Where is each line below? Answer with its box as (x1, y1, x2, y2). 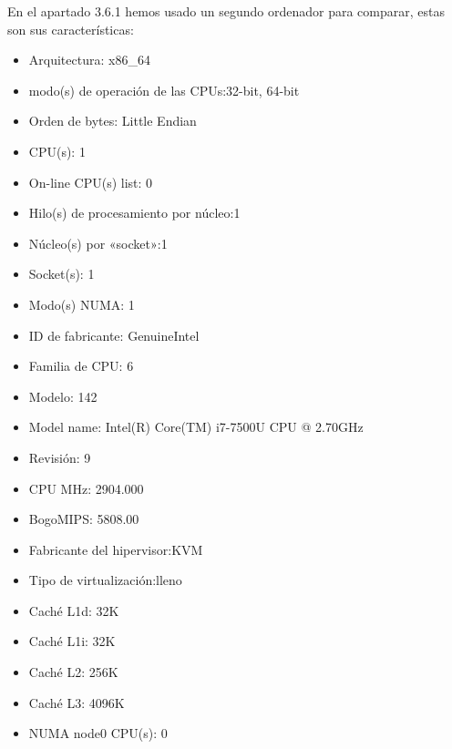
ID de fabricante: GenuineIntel (28, 325, 200, 344)
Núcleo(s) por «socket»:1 (28, 233, 168, 252)
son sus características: (7, 19, 134, 38)
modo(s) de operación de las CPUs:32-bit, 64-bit (28, 80, 300, 99)
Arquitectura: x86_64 (28, 50, 150, 69)
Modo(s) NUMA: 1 (28, 294, 135, 313)
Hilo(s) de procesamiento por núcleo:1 (28, 203, 241, 222)
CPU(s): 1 (28, 141, 86, 160)
